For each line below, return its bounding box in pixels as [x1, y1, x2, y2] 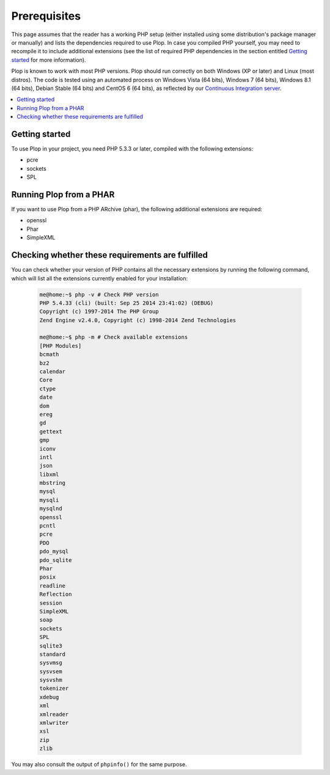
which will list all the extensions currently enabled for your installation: [11, 274, 188, 282]
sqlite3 [39, 642, 62, 649]
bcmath [39, 351, 59, 358]
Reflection [39, 591, 72, 598]
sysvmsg [39, 659, 62, 667]
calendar [39, 368, 66, 375]
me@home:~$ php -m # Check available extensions [39, 334, 188, 341]
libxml [39, 471, 59, 477]
